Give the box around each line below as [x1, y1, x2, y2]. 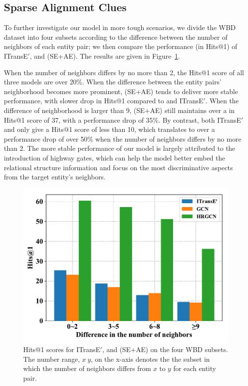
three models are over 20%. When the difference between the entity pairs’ [4, 77, 221, 87]
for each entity [173, 363, 216, 373]
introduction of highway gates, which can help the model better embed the [4, 152, 225, 162]
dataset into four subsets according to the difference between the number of [4, 32, 228, 42]
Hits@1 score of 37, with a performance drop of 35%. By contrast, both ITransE [4, 114, 241, 125]
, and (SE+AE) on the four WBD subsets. [102, 344, 228, 354]
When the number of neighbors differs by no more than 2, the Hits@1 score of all [4, 67, 244, 77]
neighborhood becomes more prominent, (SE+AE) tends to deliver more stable [4, 86, 238, 96]
